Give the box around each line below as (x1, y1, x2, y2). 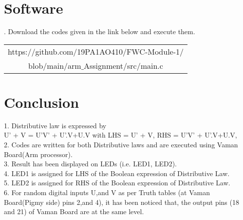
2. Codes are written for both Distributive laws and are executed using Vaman (4, 140, 238, 150)
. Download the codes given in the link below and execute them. (4, 26, 195, 37)
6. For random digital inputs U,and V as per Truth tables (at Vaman (4, 187, 210, 197)
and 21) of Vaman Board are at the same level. (4, 206, 144, 217)
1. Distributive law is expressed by (4, 120, 107, 130)
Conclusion (4, 92, 79, 112)
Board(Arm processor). (4, 149, 73, 159)
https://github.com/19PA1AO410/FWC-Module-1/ (8, 45, 184, 57)
